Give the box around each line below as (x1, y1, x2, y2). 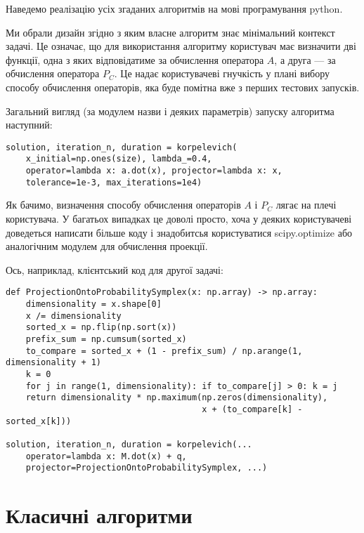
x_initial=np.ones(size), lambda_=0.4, (25, 154, 212, 164)
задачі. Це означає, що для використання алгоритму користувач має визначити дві (6, 39, 356, 53)
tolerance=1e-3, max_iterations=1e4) (25, 177, 202, 187)
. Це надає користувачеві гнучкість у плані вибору (114, 66, 330, 81)
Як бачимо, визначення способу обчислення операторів (6, 197, 241, 212)
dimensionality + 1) (6, 357, 102, 368)
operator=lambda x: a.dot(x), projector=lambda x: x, (25, 166, 282, 176)
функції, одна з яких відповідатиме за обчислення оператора (6, 52, 264, 67)
